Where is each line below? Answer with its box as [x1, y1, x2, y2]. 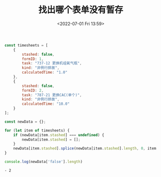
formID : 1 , [22, 56, 44, 61]
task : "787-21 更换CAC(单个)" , [22, 93, 82, 97]
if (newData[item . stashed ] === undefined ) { [13, 132, 104, 137]
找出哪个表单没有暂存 [38, 4, 123, 16]
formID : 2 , [22, 88, 44, 93]
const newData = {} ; [4, 119, 46, 124]
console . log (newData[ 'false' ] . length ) [4, 160, 83, 164]
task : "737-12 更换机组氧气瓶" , [22, 61, 82, 66]
